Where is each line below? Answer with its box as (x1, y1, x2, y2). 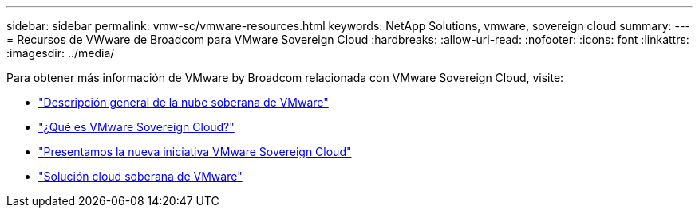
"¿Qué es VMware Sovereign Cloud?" (38, 120, 235, 134)
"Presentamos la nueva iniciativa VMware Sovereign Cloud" (38, 145, 352, 158)
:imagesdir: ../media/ (6, 46, 115, 60)
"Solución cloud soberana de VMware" (38, 169, 243, 183)
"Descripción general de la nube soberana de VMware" (38, 95, 329, 109)
